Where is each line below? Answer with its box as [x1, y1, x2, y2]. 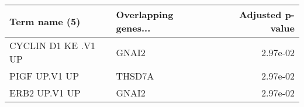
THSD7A [116, 69, 154, 82]
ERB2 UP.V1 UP [9, 86, 81, 99]
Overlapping [116, 8, 174, 21]
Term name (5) [9, 14, 81, 28]
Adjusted [239, 8, 282, 21]
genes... [116, 21, 151, 34]
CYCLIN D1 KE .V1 [9, 39, 95, 52]
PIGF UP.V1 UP [9, 69, 80, 82]
